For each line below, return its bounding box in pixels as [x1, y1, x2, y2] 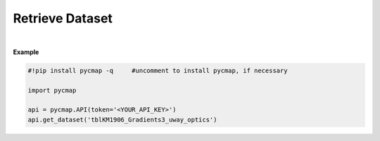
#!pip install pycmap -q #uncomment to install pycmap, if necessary [27, 67, 288, 74]
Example [13, 48, 39, 56]
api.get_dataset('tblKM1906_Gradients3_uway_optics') [27, 116, 217, 123]
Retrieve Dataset [13, 11, 113, 26]
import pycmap [27, 86, 77, 94]
